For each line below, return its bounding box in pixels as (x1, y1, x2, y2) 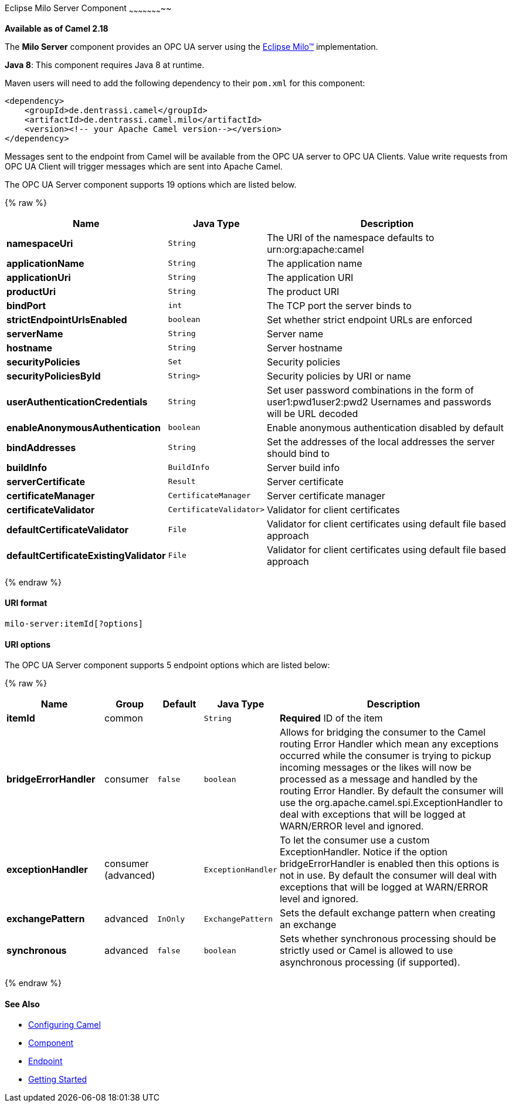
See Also (5, 998, 40, 1009)
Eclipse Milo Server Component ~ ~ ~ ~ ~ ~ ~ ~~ (5, 3, 172, 15)
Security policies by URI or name (266, 370, 411, 382)
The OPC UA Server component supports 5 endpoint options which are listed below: (5, 660, 330, 671)
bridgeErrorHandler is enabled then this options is (279, 858, 500, 870)
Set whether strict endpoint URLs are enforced (266, 313, 472, 326)
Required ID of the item (279, 712, 383, 725)
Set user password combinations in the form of (266, 384, 474, 396)
